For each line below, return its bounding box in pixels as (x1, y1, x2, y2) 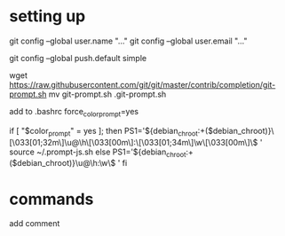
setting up (9, 6, 86, 27)
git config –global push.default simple (9, 52, 147, 63)
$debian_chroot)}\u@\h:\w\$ (12, 158, 116, 169)
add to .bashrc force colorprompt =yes (9, 106, 139, 119)
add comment (9, 218, 60, 229)
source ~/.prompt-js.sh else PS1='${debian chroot (9, 146, 186, 159)
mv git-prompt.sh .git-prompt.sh (48, 89, 167, 99)
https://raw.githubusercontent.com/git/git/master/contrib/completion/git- (9, 79, 276, 90)
